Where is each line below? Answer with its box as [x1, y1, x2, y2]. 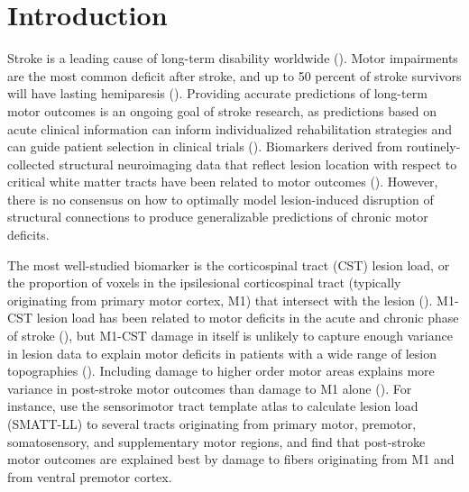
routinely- [406, 137, 461, 156]
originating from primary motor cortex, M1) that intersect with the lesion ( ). [7, 290, 433, 309]
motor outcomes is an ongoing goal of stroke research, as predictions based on [7, 101, 437, 120]
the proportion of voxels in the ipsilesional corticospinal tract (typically [7, 273, 401, 292]
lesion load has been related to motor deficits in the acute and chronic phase [36, 308, 459, 327]
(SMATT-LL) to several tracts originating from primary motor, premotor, [7, 415, 417, 433]
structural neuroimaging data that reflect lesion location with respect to [59, 154, 457, 173]
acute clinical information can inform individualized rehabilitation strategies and [7, 119, 453, 138]
